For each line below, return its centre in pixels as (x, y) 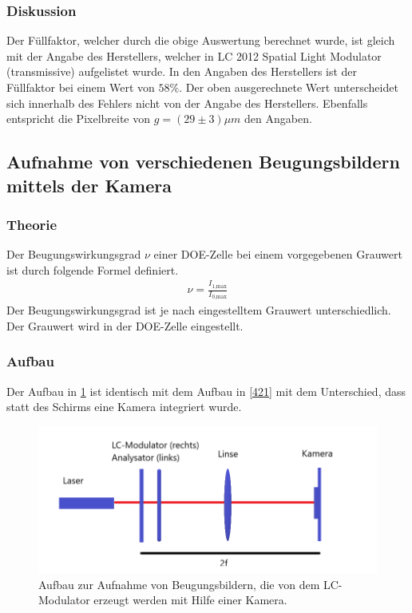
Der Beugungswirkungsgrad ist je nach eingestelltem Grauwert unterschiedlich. (199, 310)
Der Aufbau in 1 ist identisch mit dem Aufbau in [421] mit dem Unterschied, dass (206, 391)
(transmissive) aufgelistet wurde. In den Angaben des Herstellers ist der (182, 71)
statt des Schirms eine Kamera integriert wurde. (124, 407)
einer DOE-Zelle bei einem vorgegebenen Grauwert (278, 254)
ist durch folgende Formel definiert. (93, 269)
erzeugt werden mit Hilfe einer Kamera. (190, 600)
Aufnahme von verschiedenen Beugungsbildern (203, 162)
